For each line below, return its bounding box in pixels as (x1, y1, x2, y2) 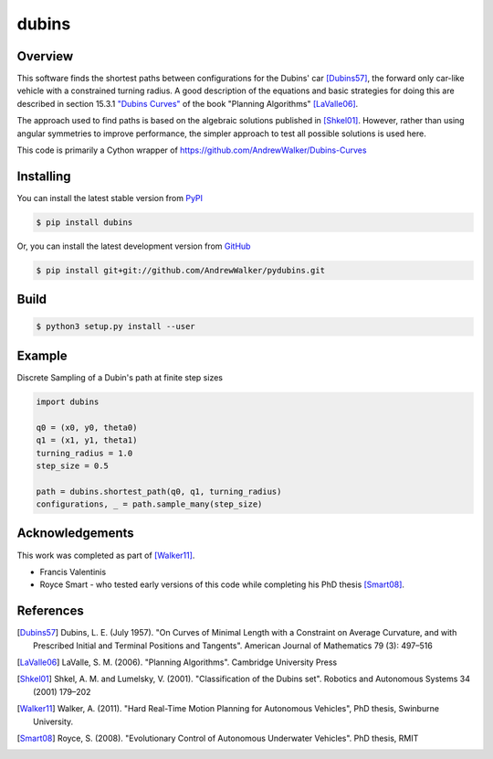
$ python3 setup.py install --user (36, 321, 195, 332)
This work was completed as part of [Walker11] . (16, 550, 195, 561)
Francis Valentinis (39, 566, 107, 577)
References (16, 604, 84, 619)
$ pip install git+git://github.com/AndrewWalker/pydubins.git (36, 265, 326, 275)
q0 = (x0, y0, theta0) (36, 422, 138, 433)
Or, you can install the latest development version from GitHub (16, 241, 251, 251)
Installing (16, 168, 72, 184)
